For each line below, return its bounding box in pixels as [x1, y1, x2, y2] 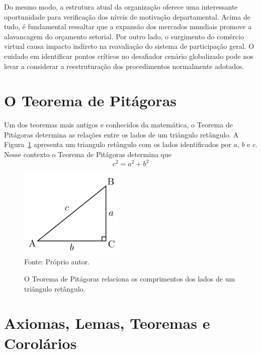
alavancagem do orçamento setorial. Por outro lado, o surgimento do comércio [4, 31, 244, 41]
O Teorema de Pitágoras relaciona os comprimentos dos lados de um [24, 273, 235, 284]
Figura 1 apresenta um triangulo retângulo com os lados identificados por [4, 139, 231, 150]
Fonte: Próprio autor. [24, 256, 90, 267]
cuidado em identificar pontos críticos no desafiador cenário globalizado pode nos [4, 50, 253, 61]
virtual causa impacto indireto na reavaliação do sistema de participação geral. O [4, 41, 254, 51]
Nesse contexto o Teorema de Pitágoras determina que [4, 149, 171, 160]
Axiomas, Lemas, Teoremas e [4, 313, 210, 333]
